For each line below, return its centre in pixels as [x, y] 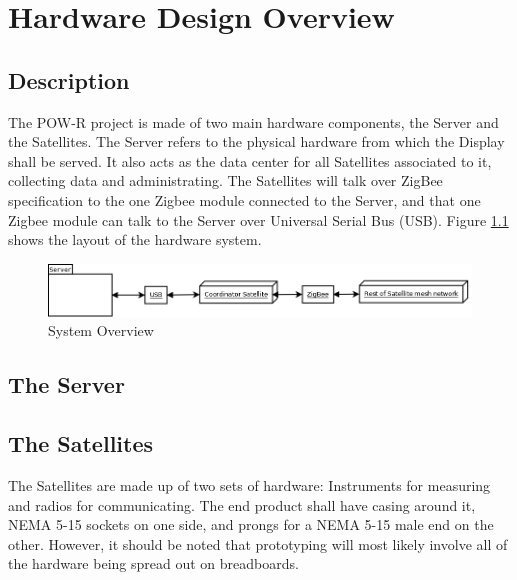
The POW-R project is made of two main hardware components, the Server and [253, 121]
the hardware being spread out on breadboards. [153, 563]
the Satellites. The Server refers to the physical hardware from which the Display [256, 141]
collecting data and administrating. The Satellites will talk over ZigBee [225, 180]
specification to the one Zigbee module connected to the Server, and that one [244, 199]
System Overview [101, 330]
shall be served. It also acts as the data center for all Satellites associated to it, [250, 160]
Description [69, 79]
